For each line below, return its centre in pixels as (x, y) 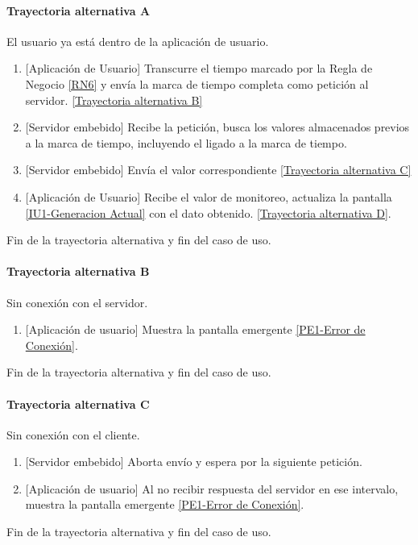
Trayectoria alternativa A (79, 10)
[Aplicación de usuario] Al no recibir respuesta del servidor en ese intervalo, (212, 488)
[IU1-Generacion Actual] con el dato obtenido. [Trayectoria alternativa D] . (208, 212)
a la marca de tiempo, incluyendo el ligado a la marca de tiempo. (186, 142)
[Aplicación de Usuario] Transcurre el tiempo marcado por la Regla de (199, 68)
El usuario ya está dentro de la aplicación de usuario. (138, 41)
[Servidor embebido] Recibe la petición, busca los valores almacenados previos (217, 127)
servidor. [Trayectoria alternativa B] (114, 100)
